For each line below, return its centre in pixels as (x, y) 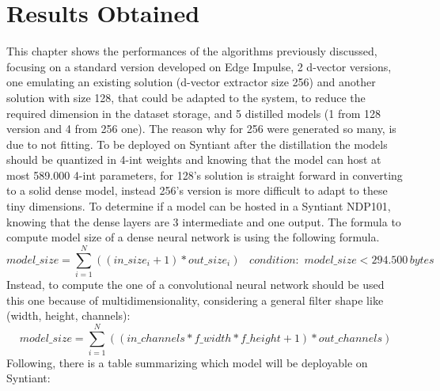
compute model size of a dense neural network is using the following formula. (193, 237)
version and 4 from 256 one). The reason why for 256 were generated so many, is (201, 129)
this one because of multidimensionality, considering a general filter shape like (195, 300)
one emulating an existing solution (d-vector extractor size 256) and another (191, 82)
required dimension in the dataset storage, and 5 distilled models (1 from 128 (194, 113)
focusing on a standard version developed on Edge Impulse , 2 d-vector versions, (199, 66)
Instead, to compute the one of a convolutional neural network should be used (195, 284)
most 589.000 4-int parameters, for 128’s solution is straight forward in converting (205, 175)
